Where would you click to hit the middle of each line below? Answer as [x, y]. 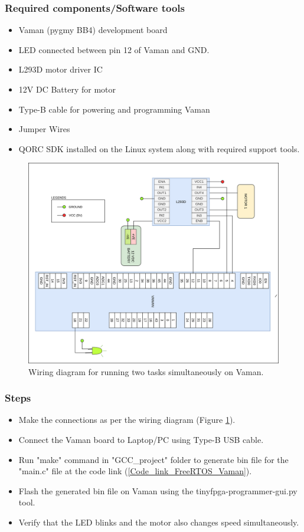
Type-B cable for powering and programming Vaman [114, 109]
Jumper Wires [44, 129]
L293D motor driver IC [61, 69]
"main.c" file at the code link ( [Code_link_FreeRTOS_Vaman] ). [135, 471]
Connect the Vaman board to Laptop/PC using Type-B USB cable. [141, 439]
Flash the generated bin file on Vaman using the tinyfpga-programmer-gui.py [158, 490]
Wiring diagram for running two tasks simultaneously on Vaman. [146, 371]
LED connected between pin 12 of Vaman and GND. [114, 49]
